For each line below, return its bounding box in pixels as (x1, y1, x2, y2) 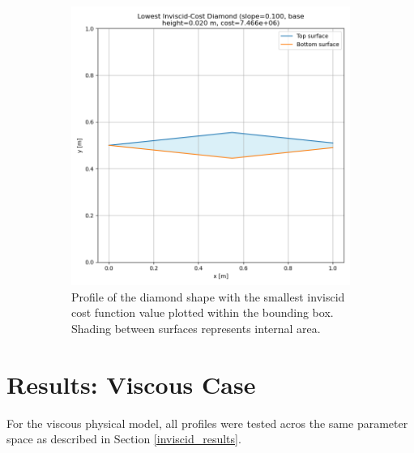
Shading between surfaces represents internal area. (71, 319, 321, 336)
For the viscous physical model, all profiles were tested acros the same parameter (6, 414, 408, 431)
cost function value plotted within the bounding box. (71, 304, 334, 321)
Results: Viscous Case (6, 367, 256, 400)
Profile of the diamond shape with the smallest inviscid (71, 288, 345, 305)
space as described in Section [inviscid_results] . (6, 430, 241, 447)
